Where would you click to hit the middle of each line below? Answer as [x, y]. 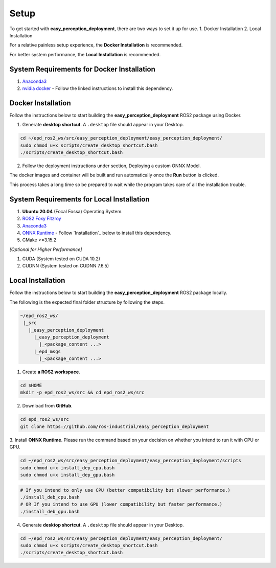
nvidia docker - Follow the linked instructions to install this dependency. [98, 88]
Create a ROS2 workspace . [51, 372]
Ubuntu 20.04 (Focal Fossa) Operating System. [72, 211]
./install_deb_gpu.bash [50, 512]
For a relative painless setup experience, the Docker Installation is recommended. [96, 45]
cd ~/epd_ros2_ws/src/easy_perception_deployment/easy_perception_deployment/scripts [131, 461]
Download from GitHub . [47, 406]
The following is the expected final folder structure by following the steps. [87, 302]
